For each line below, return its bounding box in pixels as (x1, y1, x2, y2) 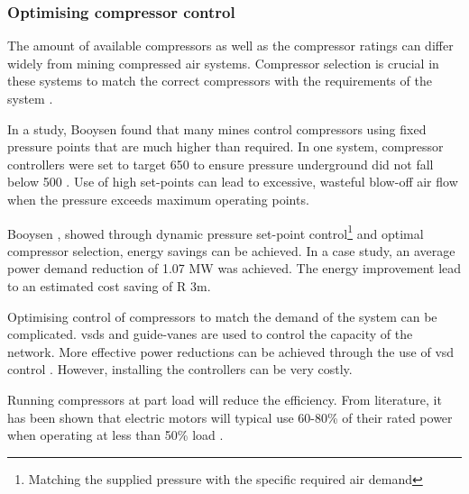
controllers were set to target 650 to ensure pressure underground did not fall (7, 154, 434, 173)
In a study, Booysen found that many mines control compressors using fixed (7, 119, 427, 138)
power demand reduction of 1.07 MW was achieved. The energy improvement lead (7, 259, 462, 278)
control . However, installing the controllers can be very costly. (7, 360, 353, 379)
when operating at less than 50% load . (7, 425, 224, 444)
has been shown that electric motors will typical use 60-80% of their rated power (7, 407, 453, 426)
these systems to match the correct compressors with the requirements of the (7, 71, 432, 90)
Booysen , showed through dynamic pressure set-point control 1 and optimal (7, 221, 424, 242)
